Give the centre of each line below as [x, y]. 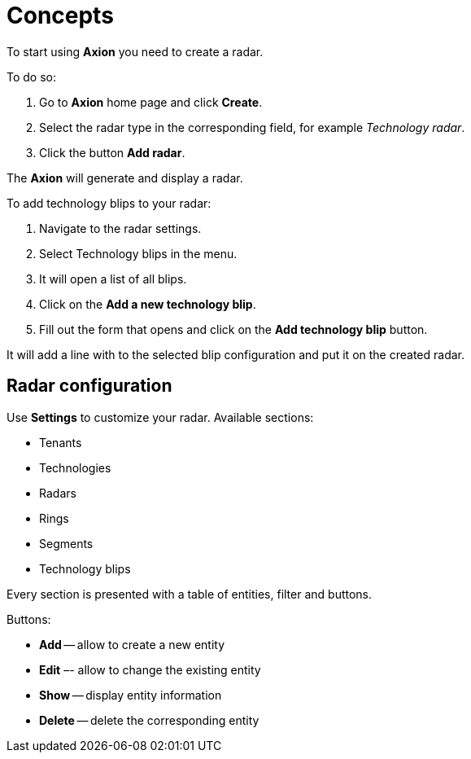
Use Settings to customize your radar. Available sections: [160, 417]
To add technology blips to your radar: [109, 203]
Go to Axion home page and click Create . [151, 102]
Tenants [61, 442]
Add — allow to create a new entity [132, 644]
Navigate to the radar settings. [120, 228]
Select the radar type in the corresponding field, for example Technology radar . [252, 127]
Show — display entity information [131, 695]
